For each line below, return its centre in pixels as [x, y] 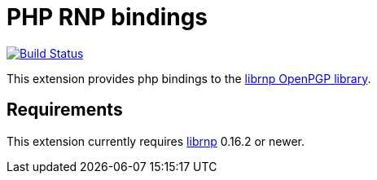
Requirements [65, 110]
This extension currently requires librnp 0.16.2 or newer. [156, 141]
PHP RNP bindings [107, 17]
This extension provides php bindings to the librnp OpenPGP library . [189, 78]
